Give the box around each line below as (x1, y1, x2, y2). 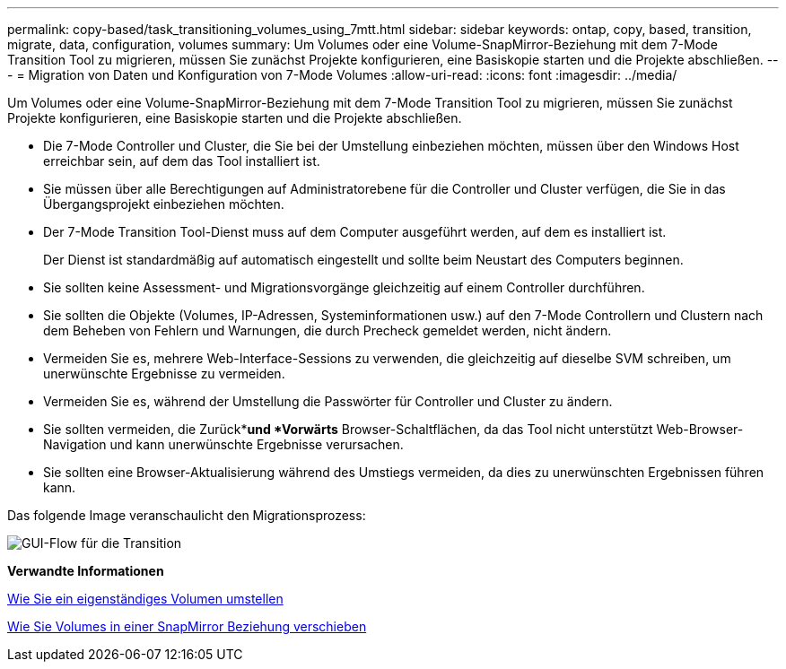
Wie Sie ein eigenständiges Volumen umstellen (7, 591, 284, 606)
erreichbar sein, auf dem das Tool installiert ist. (43, 153, 320, 169)
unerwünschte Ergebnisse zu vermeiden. (43, 366, 285, 381)
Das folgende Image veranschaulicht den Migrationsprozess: (7, 508, 366, 523)
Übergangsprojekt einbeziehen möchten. (43, 196, 284, 212)
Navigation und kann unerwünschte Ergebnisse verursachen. (43, 437, 404, 452)
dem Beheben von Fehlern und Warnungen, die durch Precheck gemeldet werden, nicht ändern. (43, 323, 612, 338)
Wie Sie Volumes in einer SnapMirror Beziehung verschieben (7, 619, 367, 634)
